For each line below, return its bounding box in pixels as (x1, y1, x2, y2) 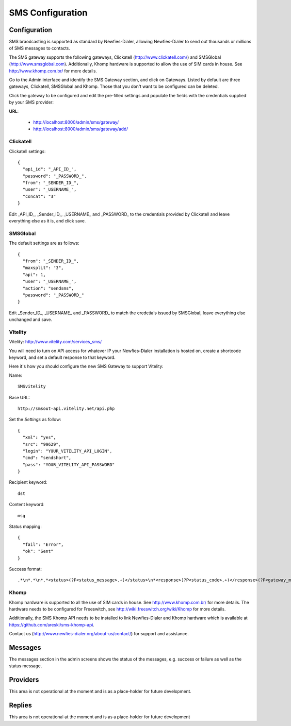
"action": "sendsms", (22, 286, 74, 291)
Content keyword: (9, 502, 45, 507)
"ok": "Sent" (22, 549, 54, 554)
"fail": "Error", (22, 541, 64, 547)
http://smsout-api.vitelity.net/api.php (17, 405, 115, 411)
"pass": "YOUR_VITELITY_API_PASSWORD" (22, 462, 115, 467)
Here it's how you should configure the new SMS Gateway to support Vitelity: (9, 363, 163, 369)
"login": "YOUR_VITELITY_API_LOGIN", (22, 448, 113, 454)
